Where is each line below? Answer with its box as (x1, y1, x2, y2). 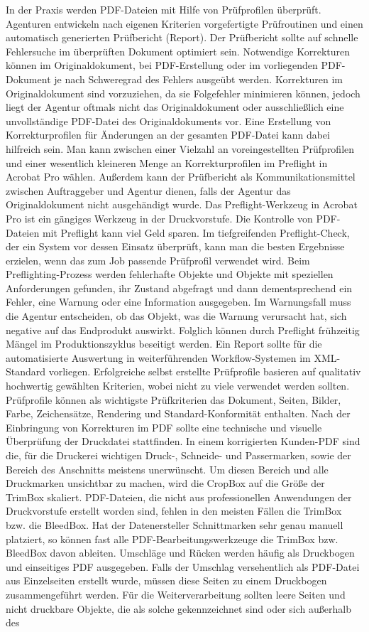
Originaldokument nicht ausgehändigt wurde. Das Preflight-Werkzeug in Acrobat (6, 197, 358, 212)
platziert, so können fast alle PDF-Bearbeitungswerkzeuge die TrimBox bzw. (6, 531, 338, 546)
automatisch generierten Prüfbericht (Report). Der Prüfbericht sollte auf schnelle (6, 30, 358, 45)
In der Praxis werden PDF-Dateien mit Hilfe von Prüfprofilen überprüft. (6, 2, 321, 16)
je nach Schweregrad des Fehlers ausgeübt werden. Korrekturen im (54, 71, 343, 86)
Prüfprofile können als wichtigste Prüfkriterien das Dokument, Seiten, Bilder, (6, 392, 341, 407)
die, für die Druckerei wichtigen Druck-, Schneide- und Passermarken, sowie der (6, 448, 351, 462)
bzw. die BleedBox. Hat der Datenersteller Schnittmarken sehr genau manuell (6, 517, 343, 532)
